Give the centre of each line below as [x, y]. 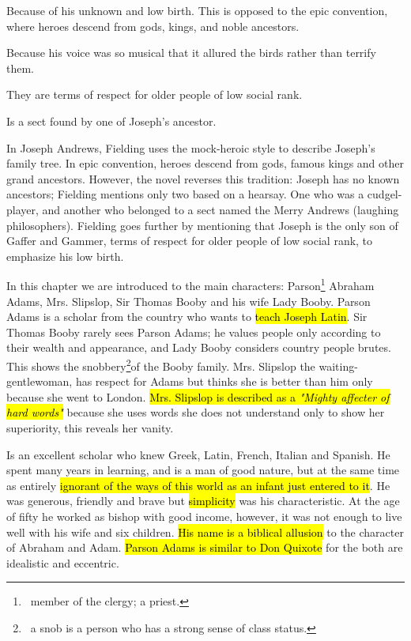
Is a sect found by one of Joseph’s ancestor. [111, 121]
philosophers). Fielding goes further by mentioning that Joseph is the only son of [202, 225]
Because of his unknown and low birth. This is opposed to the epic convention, [197, 10]
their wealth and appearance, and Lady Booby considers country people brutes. [199, 347]
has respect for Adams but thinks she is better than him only [224, 381]
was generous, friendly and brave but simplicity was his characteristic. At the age [203, 501]
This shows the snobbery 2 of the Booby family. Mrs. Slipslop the [161, 364]
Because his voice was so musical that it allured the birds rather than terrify [191, 53]
